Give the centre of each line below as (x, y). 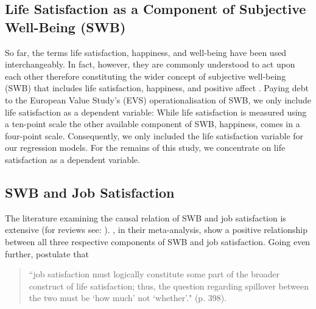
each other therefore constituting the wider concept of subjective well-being (146, 76)
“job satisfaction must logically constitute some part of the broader (154, 274)
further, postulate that (47, 253)
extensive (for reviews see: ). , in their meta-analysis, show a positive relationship (156, 230)
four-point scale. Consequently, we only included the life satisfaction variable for (154, 135)
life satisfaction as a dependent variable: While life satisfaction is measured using (156, 112)
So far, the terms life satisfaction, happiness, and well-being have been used (146, 52)
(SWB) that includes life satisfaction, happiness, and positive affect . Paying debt (157, 88)
